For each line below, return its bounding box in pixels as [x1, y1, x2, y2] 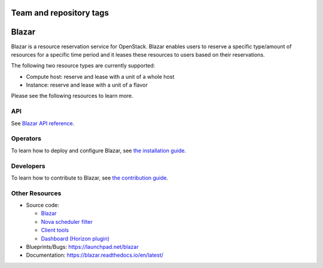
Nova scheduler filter [41, 218, 93, 225]
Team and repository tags [11, 8, 109, 18]
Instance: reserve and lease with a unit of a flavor [26, 81, 148, 89]
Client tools [41, 227, 69, 234]
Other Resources [11, 189, 62, 197]
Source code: [26, 202, 59, 209]
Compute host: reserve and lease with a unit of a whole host [26, 73, 175, 80]
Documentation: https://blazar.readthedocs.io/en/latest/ [26, 251, 164, 259]
